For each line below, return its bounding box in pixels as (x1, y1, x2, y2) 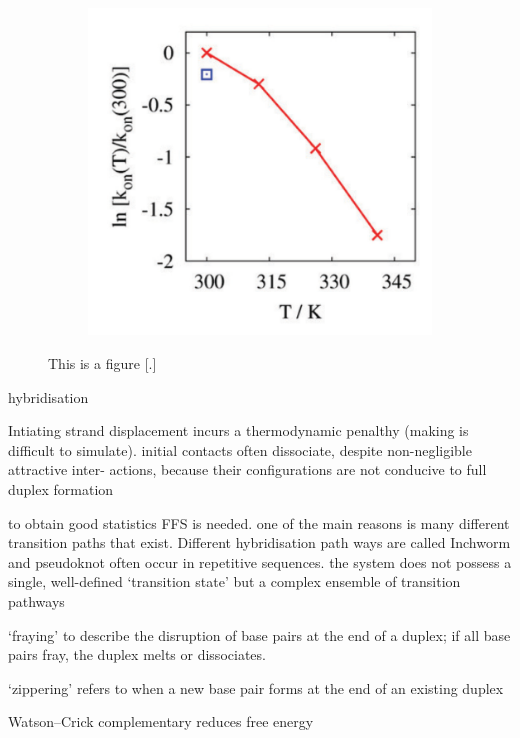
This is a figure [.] (48, 353, 157, 373)
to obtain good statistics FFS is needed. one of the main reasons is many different (8, 512, 510, 533)
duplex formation (8, 478, 114, 499)
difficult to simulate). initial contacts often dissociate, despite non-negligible (8, 439, 472, 460)
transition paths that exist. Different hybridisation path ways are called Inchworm (8, 532, 511, 553)
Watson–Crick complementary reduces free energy (8, 711, 314, 732)
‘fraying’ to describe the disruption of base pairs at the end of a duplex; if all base (8, 624, 511, 645)
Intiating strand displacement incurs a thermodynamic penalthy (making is (8, 420, 469, 441)
